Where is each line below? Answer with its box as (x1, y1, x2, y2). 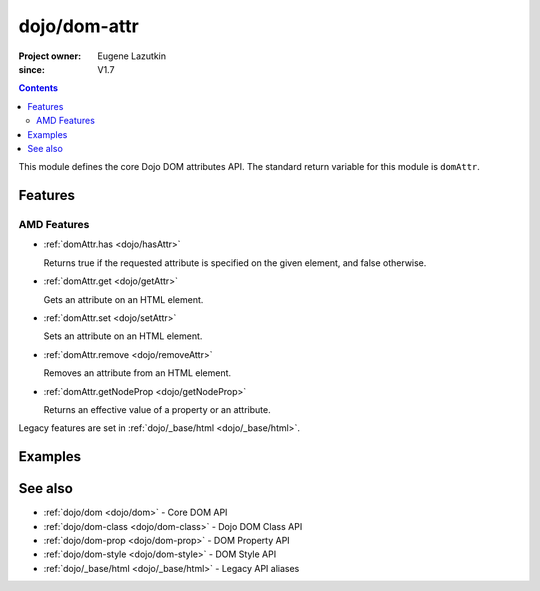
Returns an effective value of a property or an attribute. (43, 403, 271, 415)
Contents (18, 82, 59, 94)
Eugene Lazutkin (97, 50, 167, 62)
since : (18, 63, 45, 75)
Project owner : (18, 50, 82, 62)
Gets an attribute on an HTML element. (43, 293, 204, 305)
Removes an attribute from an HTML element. (43, 367, 232, 379)
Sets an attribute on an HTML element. (43, 330, 203, 342)
